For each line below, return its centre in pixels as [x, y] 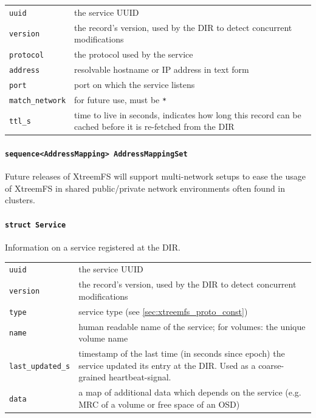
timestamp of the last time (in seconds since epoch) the [182, 353]
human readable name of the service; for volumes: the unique [192, 326]
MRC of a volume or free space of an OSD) [159, 404]
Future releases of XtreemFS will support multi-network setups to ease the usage [155, 176]
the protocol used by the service [134, 54]
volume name [103, 338]
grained [92, 377]
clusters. [20, 200]
